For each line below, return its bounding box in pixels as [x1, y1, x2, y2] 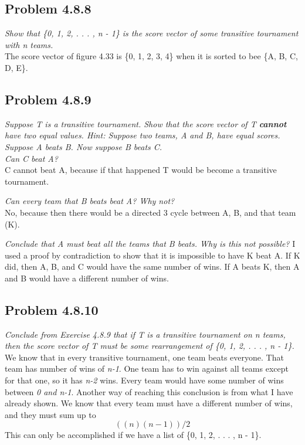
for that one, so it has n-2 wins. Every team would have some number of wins [5, 374, 284, 386]
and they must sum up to [5, 408, 96, 420]
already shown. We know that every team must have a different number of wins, [5, 397, 293, 409]
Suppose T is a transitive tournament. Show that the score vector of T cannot [5, 117, 287, 130]
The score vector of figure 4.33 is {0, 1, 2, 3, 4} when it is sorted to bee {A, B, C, [5, 50, 298, 62]
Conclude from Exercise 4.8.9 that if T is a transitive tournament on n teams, [5, 328, 286, 340]
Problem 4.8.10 [5, 300, 99, 318]
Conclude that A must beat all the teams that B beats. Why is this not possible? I [5, 237, 296, 250]
